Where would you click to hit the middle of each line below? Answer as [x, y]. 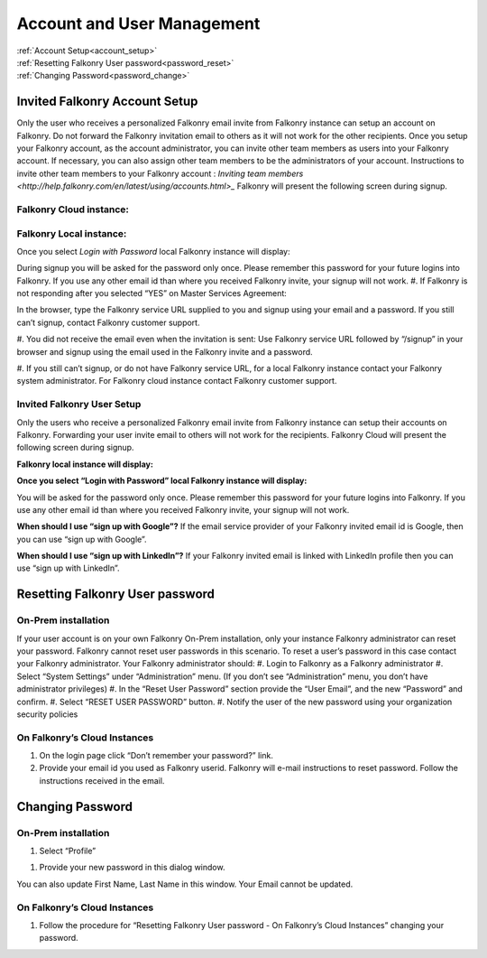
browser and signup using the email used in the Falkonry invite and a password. [165, 351]
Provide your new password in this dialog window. [132, 868]
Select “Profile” [68, 851]
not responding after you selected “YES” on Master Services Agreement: [152, 293]
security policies [47, 714]
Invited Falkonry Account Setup [107, 102]
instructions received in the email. [102, 780]
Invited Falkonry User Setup [79, 405]
